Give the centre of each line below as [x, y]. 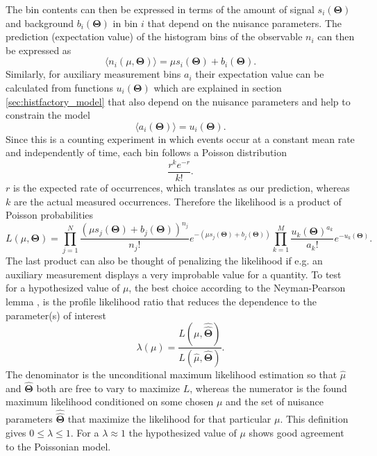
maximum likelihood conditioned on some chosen [110, 402]
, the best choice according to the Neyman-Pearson [237, 288]
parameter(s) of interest [56, 315]
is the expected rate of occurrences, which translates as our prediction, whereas [181, 188]
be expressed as [39, 50]
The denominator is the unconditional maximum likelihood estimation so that [171, 374]
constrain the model [48, 115]
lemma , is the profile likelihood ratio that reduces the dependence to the [161, 301]
